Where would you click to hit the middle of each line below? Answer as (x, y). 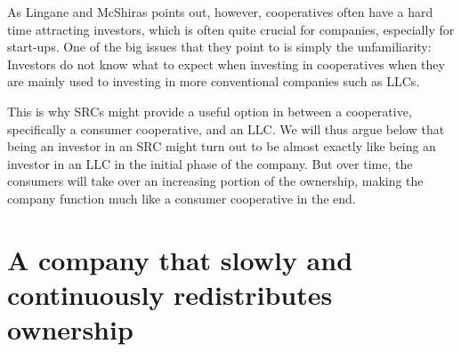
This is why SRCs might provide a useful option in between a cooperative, (210, 111)
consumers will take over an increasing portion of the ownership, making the (215, 181)
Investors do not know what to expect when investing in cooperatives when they (226, 64)
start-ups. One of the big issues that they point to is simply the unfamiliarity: (219, 47)
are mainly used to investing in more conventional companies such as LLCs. (214, 81)
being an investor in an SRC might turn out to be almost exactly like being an (222, 146)
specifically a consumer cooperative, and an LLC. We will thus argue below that (226, 128)
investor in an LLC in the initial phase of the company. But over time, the (210, 163)
